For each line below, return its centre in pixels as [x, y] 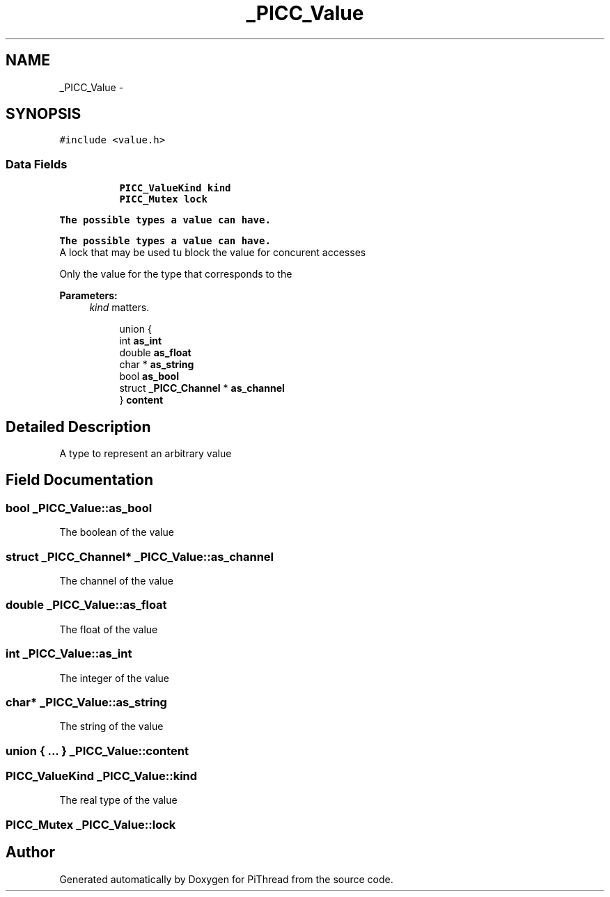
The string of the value [111, 727]
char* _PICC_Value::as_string [86, 702]
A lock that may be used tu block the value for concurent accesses [213, 253]
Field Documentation [79, 480]
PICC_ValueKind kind [175, 188]
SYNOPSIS [44, 114]
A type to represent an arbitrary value [146, 454]
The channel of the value [116, 581]
